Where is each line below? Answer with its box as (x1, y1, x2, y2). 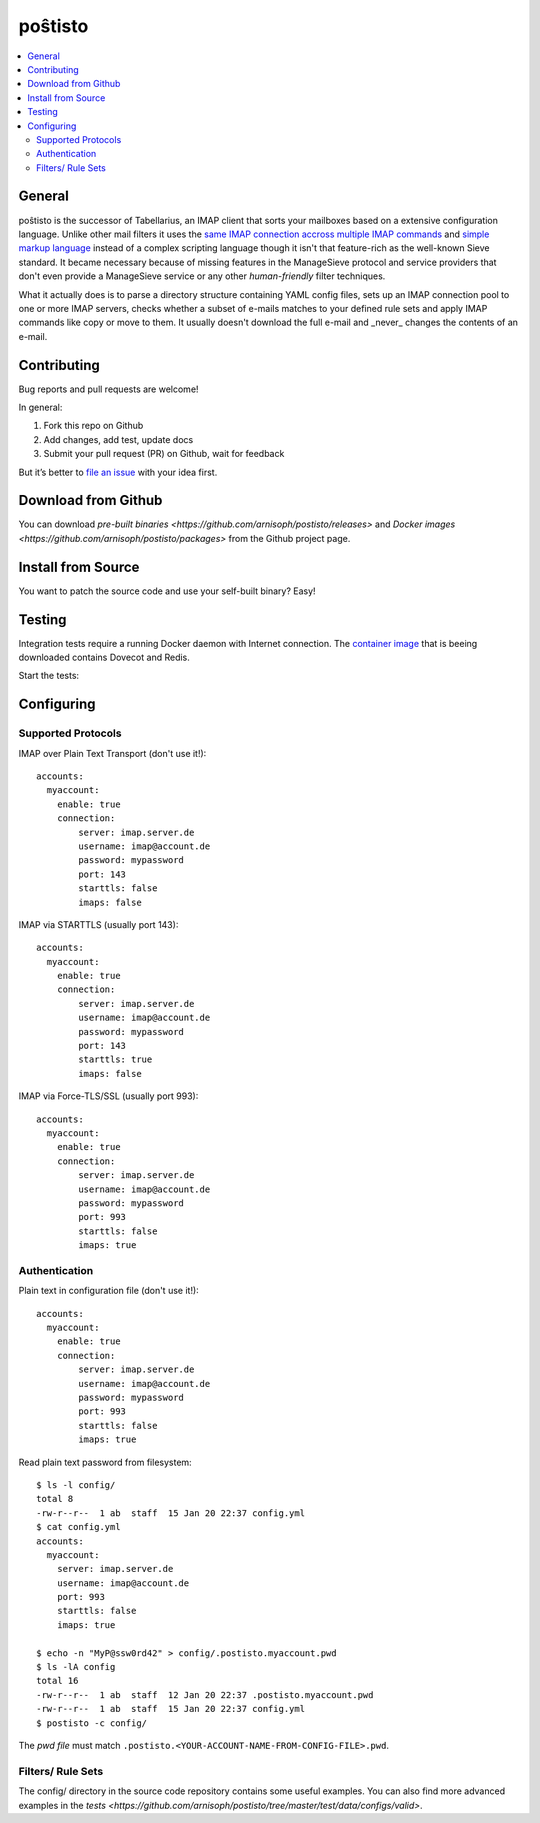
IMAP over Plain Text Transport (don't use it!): (18, 747, 207, 759)
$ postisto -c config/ (36, 1717, 148, 1729)
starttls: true (78, 1054, 153, 1065)
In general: (18, 401, 63, 413)
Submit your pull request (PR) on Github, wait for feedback (43, 448, 285, 460)
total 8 (36, 1493, 74, 1505)
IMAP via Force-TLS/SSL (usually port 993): (18, 1090, 199, 1102)
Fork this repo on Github (43, 420, 144, 432)
